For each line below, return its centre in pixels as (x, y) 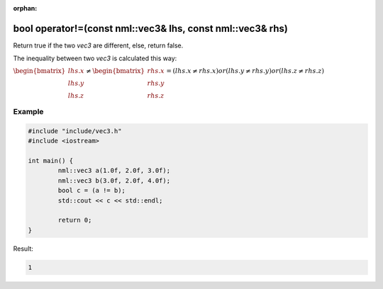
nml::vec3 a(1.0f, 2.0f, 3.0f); (114, 171)
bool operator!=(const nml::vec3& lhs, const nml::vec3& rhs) (151, 28)
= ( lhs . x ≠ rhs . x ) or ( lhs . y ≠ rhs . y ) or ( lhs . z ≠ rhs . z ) (245, 70)
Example (28, 112)
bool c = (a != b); (91, 191)
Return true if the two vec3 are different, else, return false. (98, 45)
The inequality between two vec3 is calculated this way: (95, 58)
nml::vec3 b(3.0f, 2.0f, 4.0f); (114, 180)
